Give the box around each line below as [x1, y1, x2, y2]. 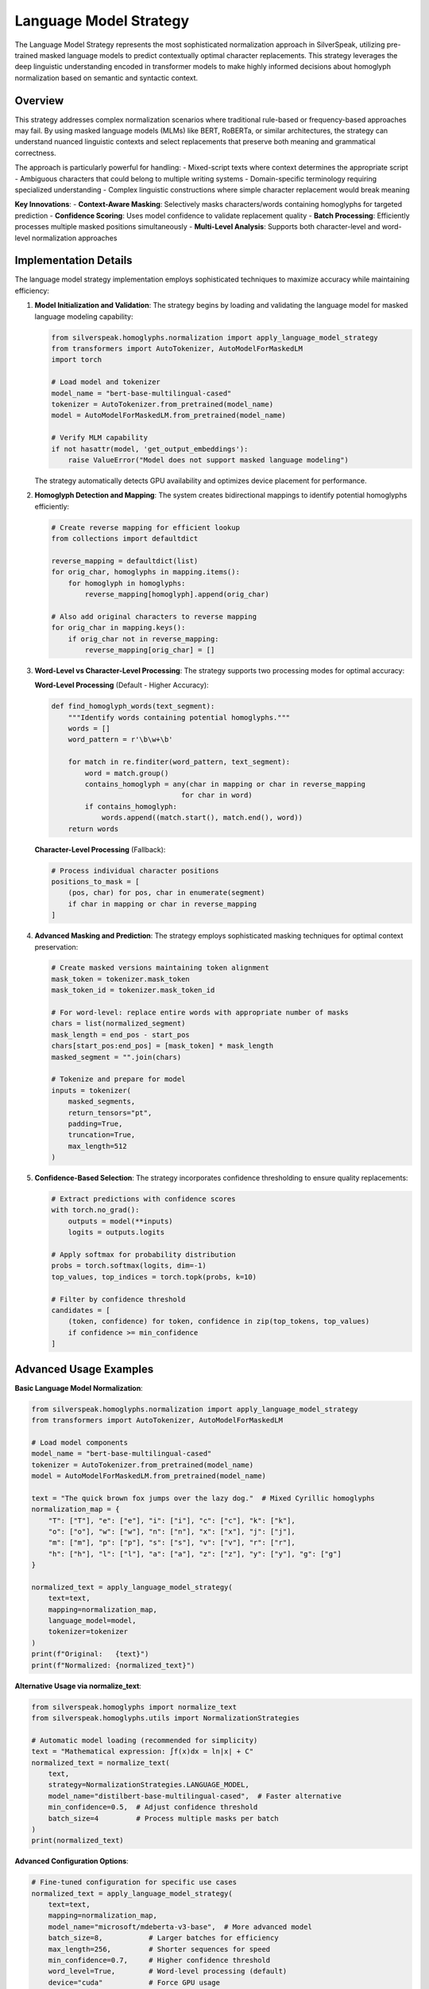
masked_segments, [68, 1097, 136, 1106]
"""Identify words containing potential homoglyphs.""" [68, 713, 291, 722]
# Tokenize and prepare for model [51, 1075, 186, 1084]
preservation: [34, 942, 79, 952]
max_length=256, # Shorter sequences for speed [48, 1944, 271, 1953]
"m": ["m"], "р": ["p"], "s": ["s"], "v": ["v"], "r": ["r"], [48, 1538, 296, 1547]
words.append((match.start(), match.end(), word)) [101, 813, 303, 823]
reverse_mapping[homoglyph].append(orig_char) [84, 590, 269, 598]
